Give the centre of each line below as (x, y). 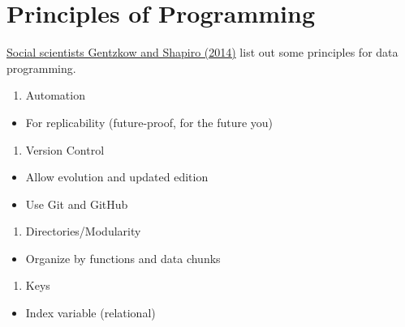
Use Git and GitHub (77, 204)
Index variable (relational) (90, 313)
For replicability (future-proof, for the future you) (149, 122)
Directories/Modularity (83, 231)
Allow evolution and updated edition (117, 177)
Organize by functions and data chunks (123, 258)
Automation (55, 95)
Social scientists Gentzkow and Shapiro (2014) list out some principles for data (202, 52)
